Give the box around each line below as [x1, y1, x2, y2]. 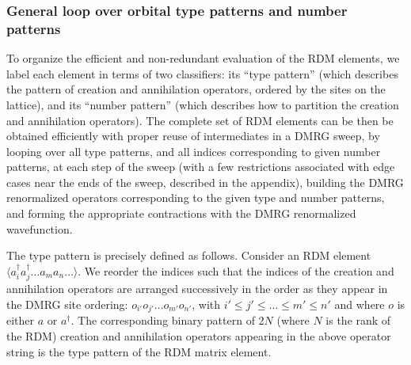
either [6, 312, 35, 329]
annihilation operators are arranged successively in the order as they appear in [6, 280, 388, 297]
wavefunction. [6, 220, 73, 237]
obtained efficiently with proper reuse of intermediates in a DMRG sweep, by [6, 127, 380, 144]
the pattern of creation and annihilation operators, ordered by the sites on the [6, 81, 386, 97]
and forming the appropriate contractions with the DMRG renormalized [6, 205, 356, 222]
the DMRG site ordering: [6, 295, 128, 312]
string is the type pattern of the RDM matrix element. [6, 343, 272, 359]
